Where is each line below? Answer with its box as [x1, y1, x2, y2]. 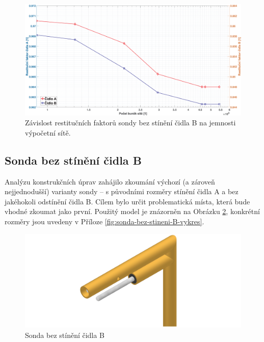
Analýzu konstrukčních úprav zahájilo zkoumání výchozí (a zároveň [5, 176, 215, 187]
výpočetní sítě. [25, 127, 71, 138]
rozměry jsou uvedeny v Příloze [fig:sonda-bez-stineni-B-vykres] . [5, 216, 204, 226]
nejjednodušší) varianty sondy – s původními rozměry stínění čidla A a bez [5, 186, 239, 197]
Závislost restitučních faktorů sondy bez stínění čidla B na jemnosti [25, 117, 236, 128]
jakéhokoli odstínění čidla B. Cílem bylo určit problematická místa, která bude [5, 196, 250, 206]
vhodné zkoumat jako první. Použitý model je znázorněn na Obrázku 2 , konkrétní [5, 206, 260, 217]
